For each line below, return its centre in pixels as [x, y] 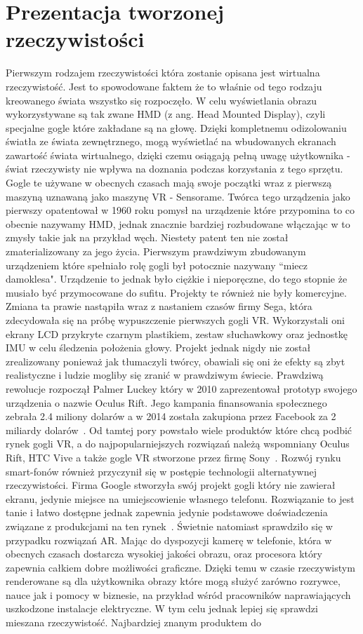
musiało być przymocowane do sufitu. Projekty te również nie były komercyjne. [176, 292]
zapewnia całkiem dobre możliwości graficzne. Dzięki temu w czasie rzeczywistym [180, 567]
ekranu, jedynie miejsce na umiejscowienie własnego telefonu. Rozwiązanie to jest [180, 498]
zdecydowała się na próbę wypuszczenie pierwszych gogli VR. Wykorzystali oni [175, 320]
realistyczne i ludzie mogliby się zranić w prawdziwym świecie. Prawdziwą [165, 375]
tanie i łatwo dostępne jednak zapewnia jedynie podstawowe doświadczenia [167, 512]
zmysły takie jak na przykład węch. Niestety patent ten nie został [147, 237]
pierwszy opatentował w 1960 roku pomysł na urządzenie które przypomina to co [180, 210]
